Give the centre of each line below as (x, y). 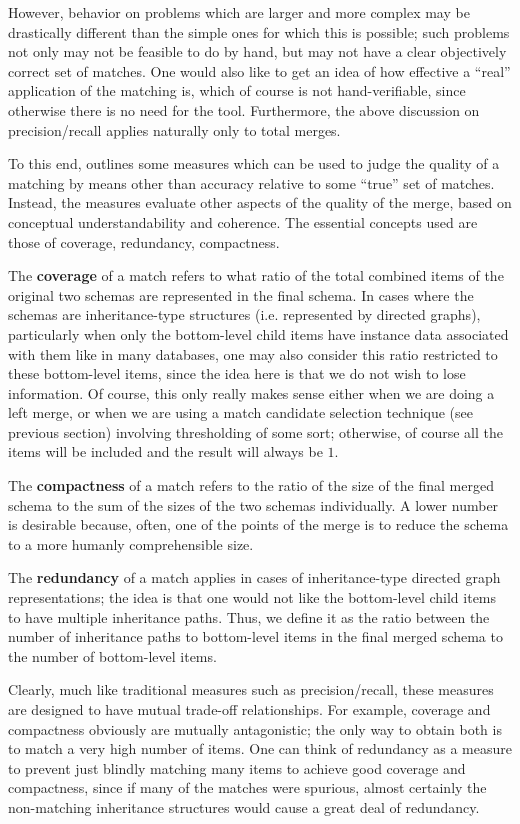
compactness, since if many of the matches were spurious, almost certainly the (247, 787)
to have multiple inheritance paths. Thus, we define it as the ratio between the (249, 616)
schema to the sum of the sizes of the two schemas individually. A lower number (253, 504)
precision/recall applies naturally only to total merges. (174, 129)
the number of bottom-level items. (112, 655)
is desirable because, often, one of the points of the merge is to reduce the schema (258, 524)
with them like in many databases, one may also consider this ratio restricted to (253, 353)
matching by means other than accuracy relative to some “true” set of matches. (251, 182)
